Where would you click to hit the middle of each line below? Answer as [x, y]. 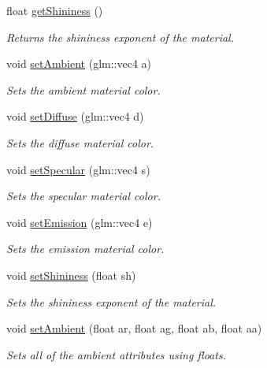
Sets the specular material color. [83, 196]
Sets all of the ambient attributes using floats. [116, 354]
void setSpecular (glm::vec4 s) [78, 169]
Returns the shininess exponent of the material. [121, 37]
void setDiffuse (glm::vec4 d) [75, 116]
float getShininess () [55, 10]
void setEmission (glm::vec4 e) [80, 222]
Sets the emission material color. [85, 249]
